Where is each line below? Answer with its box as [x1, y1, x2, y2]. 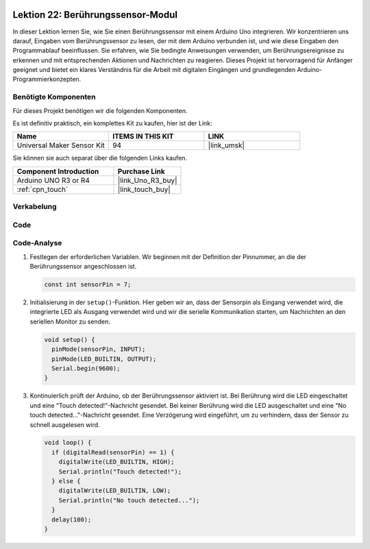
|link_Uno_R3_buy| [117, 175, 177, 185]
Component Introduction [16, 167, 99, 176]
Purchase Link [117, 167, 166, 176]
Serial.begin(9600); [51, 364, 121, 372]
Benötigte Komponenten [12, 93, 96, 102]
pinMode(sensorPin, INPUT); [51, 345, 146, 353]
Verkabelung [12, 202, 58, 212]
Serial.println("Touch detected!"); [58, 467, 182, 476]
